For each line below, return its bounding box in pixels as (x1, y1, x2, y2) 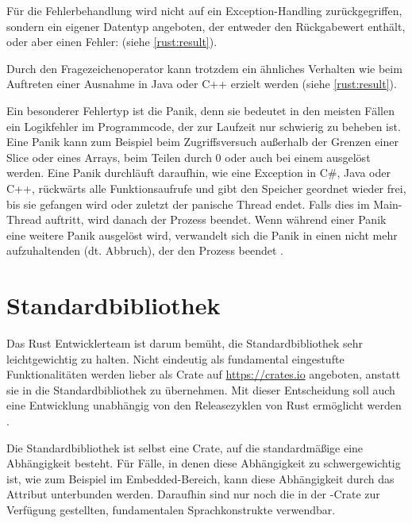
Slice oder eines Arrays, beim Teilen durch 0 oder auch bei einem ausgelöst (6, 148, 371, 165)
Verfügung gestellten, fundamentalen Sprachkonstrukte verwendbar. (6, 501, 336, 517)
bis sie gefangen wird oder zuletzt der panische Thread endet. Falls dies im (6, 195, 370, 212)
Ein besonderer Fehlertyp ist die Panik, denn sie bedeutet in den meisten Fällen (6, 102, 395, 118)
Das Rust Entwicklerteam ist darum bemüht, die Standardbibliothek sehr (6, 335, 364, 352)
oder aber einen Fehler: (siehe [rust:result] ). (6, 33, 218, 50)
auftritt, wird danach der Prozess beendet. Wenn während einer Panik (45, 211, 387, 228)
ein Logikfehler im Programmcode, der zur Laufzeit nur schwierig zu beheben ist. (6, 117, 401, 134)
